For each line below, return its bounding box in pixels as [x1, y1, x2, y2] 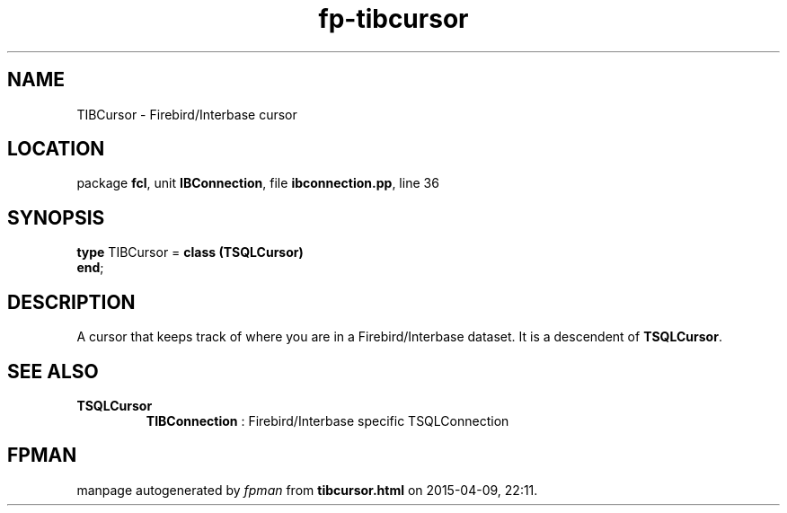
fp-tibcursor [318, 4, 469, 34]
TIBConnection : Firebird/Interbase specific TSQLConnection [146, 412, 509, 429]
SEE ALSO [7, 359, 99, 383]
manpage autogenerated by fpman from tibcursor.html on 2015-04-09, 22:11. [76, 482, 538, 498]
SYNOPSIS [7, 206, 105, 229]
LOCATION [7, 137, 105, 161]
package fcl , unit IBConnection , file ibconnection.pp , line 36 [76, 175, 439, 191]
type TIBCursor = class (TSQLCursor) [76, 244, 304, 261]
